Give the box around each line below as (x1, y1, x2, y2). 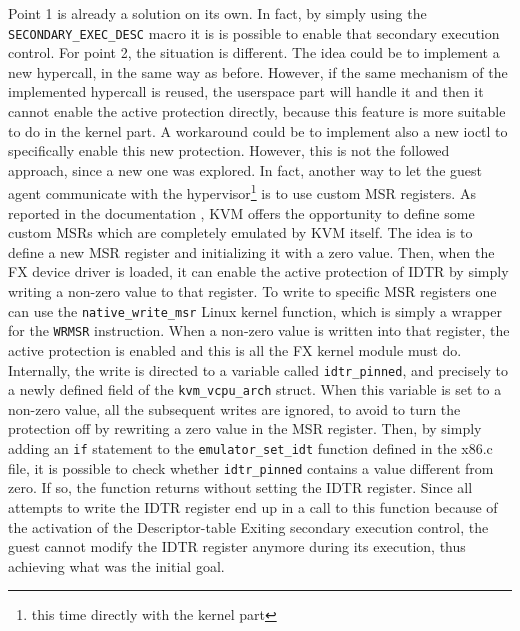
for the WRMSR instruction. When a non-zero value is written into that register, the (8, 320, 510, 341)
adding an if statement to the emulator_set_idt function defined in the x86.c (8, 438, 493, 459)
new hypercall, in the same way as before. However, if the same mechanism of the (8, 61, 508, 82)
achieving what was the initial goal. (8, 555, 225, 576)
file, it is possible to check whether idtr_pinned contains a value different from (8, 457, 494, 478)
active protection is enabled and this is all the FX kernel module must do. (8, 339, 462, 360)
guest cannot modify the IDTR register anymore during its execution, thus (8, 536, 466, 557)
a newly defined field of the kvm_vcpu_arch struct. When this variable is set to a (8, 379, 502, 400)
